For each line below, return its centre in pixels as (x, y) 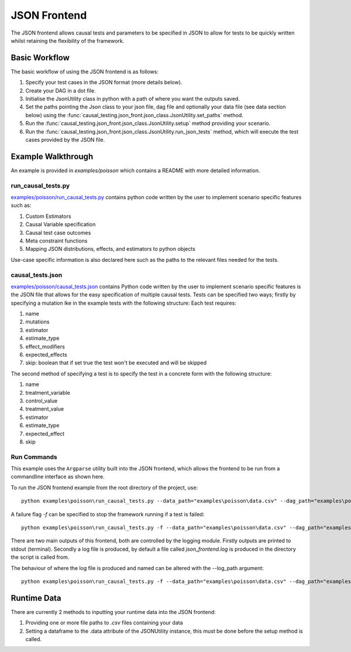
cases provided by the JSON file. (65, 139)
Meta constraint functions (56, 241)
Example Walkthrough (52, 156)
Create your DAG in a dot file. (61, 90)
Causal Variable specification (61, 224)
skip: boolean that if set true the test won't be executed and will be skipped (116, 363)
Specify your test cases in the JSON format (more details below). (104, 83)
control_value (42, 401)
